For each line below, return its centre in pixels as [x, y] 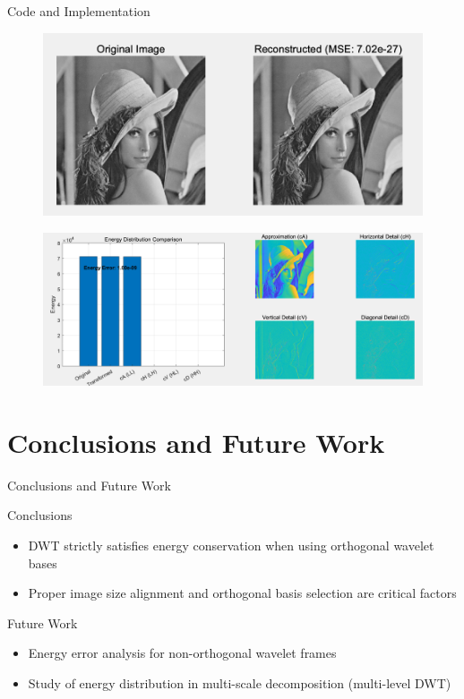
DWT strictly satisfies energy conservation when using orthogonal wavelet [231, 545]
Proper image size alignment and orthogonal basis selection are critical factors [242, 593]
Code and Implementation [79, 11]
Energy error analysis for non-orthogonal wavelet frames [182, 653]
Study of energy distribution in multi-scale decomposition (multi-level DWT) [240, 682]
